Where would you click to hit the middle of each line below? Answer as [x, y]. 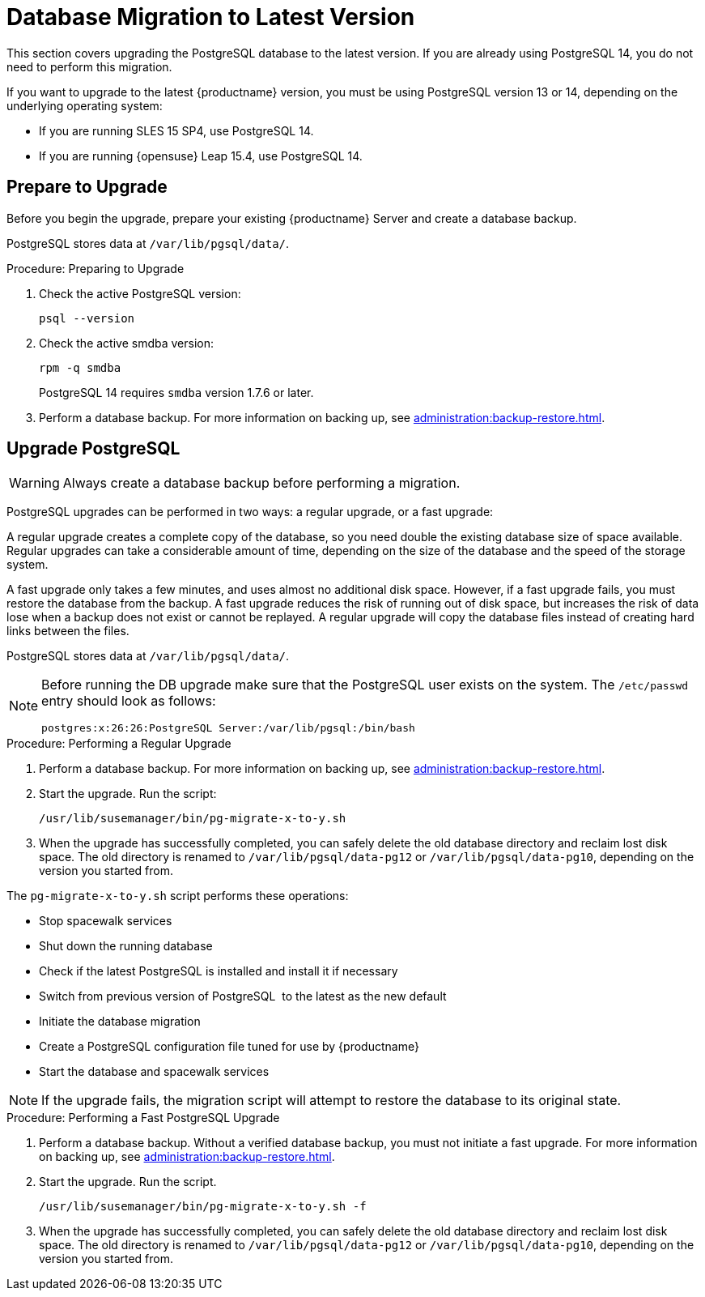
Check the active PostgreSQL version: [140, 293]
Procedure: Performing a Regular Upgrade [119, 744]
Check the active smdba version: [127, 343]
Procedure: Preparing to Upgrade [96, 268]
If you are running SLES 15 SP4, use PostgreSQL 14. [176, 130]
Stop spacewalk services [106, 921]
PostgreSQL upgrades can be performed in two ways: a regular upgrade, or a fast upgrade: [250, 512]
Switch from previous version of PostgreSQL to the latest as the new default [243, 996]
